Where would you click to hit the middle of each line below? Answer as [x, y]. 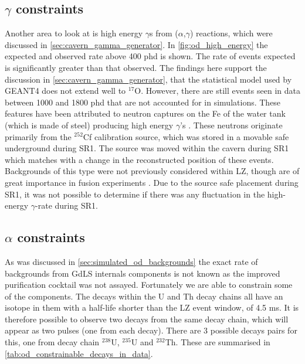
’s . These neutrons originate [231, 125]
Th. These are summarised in [218, 342]
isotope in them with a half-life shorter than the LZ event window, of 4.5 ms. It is [152, 307]
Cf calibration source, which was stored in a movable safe [186, 136]
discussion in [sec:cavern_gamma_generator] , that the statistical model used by [148, 79]
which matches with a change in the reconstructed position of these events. [139, 159]
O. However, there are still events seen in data [217, 91]
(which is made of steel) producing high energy [89, 125]
